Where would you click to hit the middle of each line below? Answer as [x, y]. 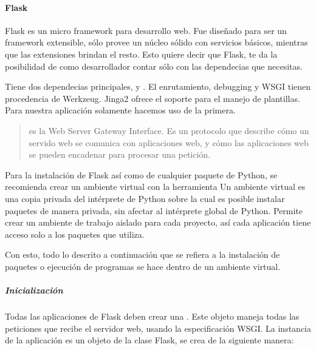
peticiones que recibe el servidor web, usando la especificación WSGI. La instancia [158, 328]
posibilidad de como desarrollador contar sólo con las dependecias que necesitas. [154, 66]
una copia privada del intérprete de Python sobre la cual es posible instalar [145, 198]
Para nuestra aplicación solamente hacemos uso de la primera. [120, 110]
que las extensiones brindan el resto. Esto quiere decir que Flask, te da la [141, 54]
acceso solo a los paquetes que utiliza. [75, 234]
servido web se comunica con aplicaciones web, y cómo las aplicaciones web [169, 142]
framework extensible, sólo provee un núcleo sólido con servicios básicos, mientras [156, 42]
